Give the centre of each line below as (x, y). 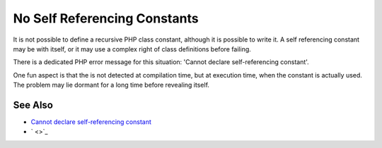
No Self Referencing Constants (106, 18)
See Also (33, 105)
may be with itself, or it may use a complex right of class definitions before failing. (132, 49)
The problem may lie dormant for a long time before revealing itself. (111, 85)
